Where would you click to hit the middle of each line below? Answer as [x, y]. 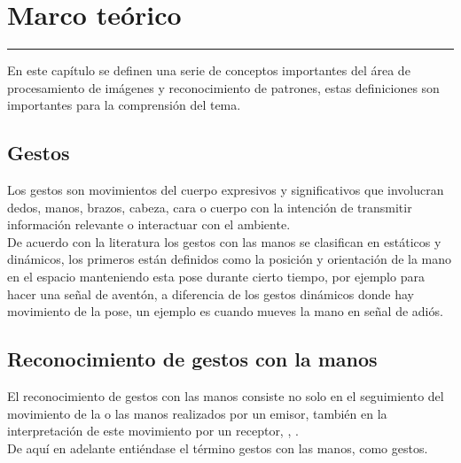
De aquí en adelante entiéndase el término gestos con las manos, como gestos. [218, 448]
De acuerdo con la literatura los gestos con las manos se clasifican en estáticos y [224, 241]
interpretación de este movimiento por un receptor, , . [153, 431]
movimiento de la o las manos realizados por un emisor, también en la [197, 413]
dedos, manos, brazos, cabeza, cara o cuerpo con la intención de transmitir [210, 207]
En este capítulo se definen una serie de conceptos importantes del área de [209, 70]
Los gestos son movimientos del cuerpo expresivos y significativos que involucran [226, 190]
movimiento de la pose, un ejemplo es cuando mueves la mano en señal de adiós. [225, 311]
